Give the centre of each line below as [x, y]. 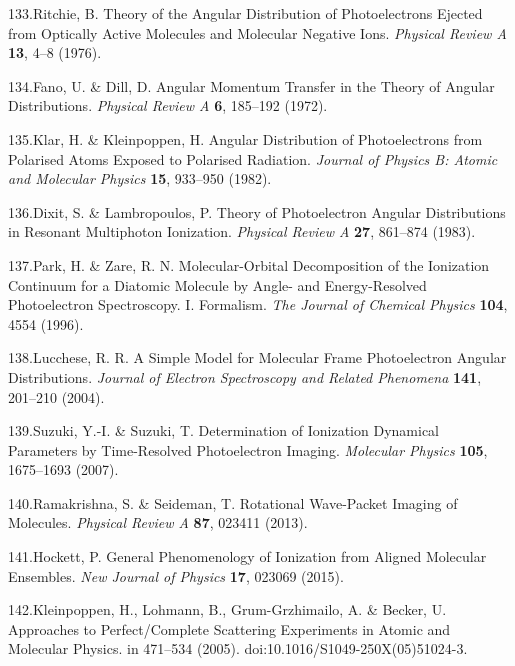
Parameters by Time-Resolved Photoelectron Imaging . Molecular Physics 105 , [248, 449]
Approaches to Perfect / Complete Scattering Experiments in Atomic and [229, 628]
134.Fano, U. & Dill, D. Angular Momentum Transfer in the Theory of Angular [251, 85]
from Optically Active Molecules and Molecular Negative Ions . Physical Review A [257, 32]
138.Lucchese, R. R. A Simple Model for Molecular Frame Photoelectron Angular [257, 357]
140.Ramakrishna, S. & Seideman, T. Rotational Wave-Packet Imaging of [233, 502]
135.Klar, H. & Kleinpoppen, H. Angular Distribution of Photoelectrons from [245, 138]
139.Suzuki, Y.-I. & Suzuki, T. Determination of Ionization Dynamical [223, 430]
